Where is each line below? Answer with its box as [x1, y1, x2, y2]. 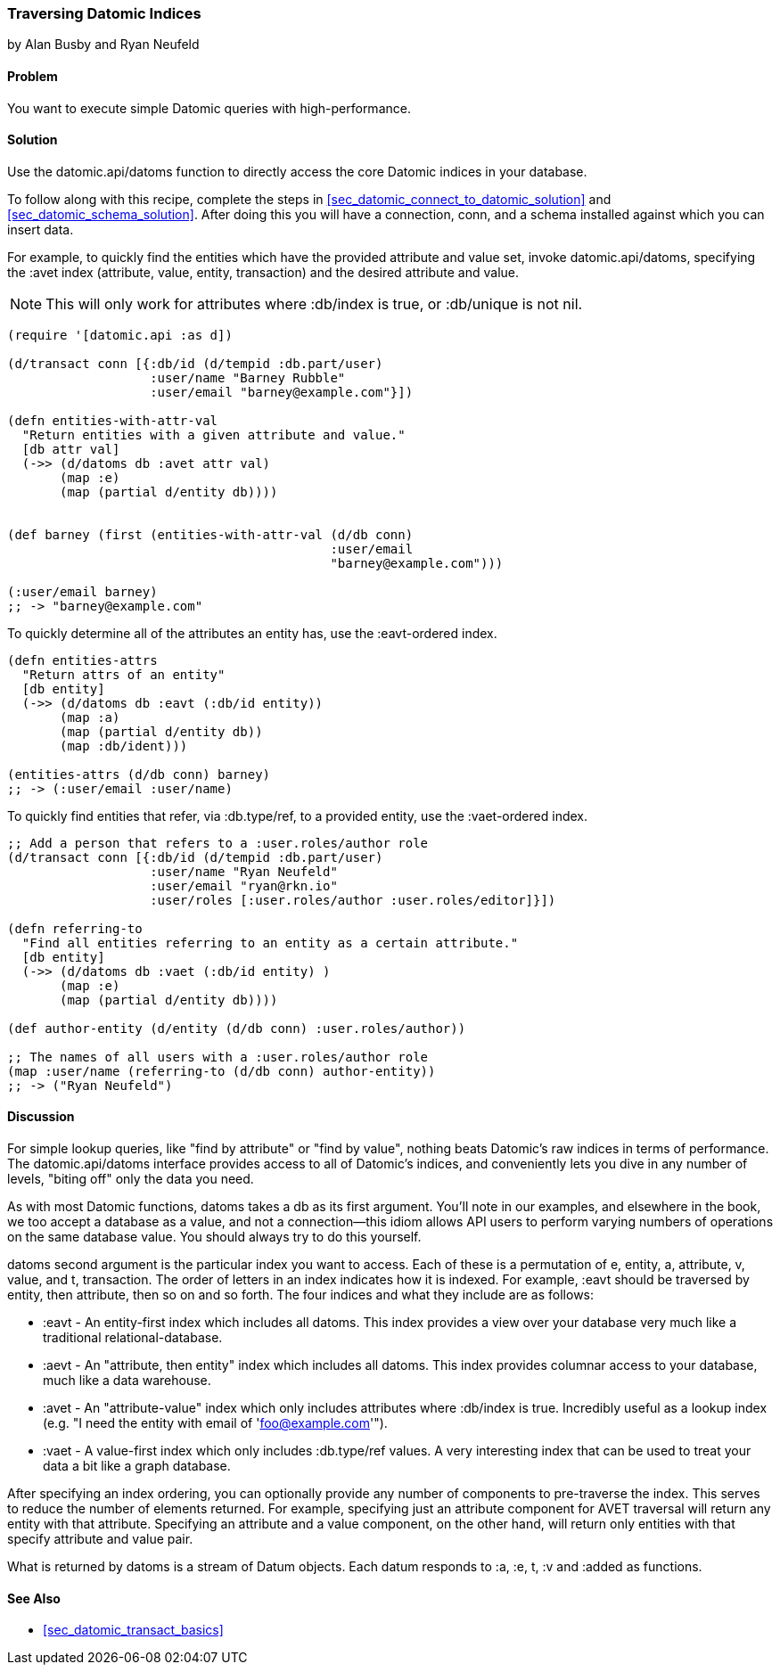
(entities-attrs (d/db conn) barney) [7, 766, 271, 782]
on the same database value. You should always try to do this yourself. [7, 1229, 422, 1245]
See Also [7, 1590, 61, 1606]
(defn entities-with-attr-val [7, 413, 218, 428]
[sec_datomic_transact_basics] [43, 1622, 224, 1638]
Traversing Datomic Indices [7, 4, 201, 22]
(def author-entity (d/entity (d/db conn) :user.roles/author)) [7, 1020, 466, 1036]
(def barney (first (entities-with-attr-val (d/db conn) [7, 527, 414, 542]
